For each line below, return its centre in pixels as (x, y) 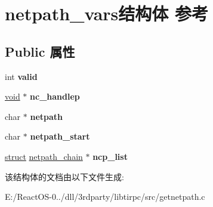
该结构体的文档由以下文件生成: (64, 176)
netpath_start (60, 136)
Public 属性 (40, 51)
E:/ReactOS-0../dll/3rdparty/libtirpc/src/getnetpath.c (105, 197)
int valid (21, 76)
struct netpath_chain (44, 156)
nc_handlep (55, 96)
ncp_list (110, 156)
